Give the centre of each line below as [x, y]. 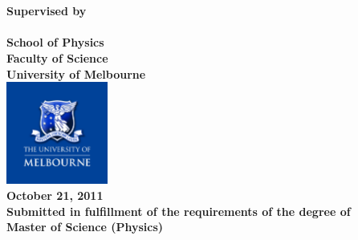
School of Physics [55, 42]
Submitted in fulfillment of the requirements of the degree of [179, 211]
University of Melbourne [76, 73]
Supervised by [47, 11]
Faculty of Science [57, 57]
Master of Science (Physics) [85, 227]
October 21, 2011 [55, 195]
